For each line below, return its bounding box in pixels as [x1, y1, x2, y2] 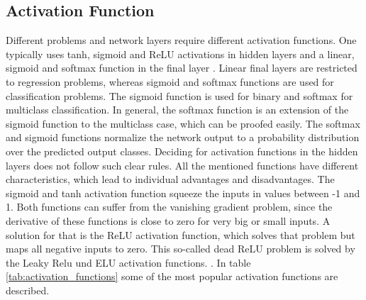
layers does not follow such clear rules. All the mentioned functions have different [6, 157, 359, 172]
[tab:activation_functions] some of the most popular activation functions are [6, 269, 338, 284]
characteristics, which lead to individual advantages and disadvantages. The [6, 172, 335, 187]
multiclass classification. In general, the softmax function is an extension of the [6, 102, 349, 117]
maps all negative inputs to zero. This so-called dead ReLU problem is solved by [6, 241, 355, 256]
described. [6, 282, 50, 297]
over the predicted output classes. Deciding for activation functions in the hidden [6, 143, 358, 158]
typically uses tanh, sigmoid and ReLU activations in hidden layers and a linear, [6, 46, 355, 61]
